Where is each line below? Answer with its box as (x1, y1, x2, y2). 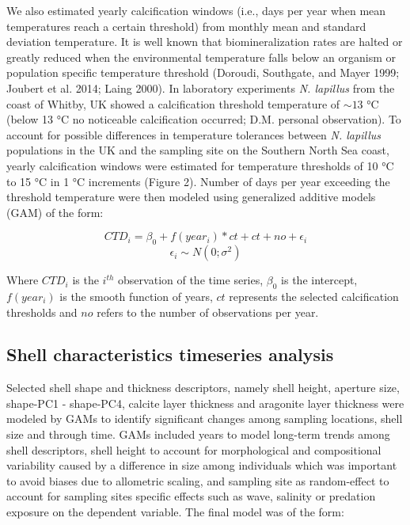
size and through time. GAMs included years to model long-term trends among (6, 426, 390, 443)
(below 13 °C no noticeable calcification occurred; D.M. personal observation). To (6, 111, 401, 127)
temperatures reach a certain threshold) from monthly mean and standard (6, 17, 366, 34)
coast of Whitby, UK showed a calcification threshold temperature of (6, 95, 340, 112)
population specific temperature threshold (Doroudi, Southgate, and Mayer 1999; (6, 64, 400, 81)
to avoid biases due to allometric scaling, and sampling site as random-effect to (6, 472, 389, 489)
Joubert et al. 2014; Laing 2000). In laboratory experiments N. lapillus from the (6, 79, 395, 96)
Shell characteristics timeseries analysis (6, 342, 334, 367)
